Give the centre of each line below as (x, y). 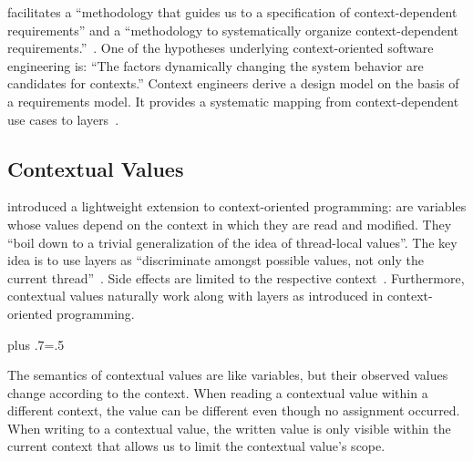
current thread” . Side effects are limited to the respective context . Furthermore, (236, 277)
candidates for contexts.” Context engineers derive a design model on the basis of (233, 83)
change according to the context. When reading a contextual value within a (218, 392)
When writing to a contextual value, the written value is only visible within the (229, 428)
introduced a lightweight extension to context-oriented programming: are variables (237, 206)
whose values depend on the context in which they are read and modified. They (230, 224)
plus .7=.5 (36, 344)
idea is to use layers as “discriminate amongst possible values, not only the (216, 260)
